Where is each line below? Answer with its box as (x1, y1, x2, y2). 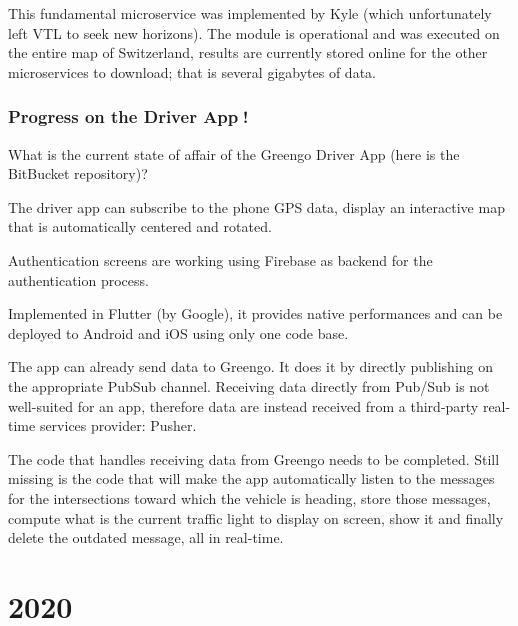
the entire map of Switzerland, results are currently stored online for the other (8, 42, 488, 63)
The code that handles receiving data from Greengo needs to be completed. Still (8, 448, 500, 469)
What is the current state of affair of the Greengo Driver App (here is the (8, 143, 460, 164)
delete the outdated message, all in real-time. (8, 527, 284, 548)
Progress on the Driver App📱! (8, 104, 249, 129)
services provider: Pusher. (39, 415, 197, 436)
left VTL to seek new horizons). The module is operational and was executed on (8, 22, 500, 43)
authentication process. (8, 269, 149, 290)
